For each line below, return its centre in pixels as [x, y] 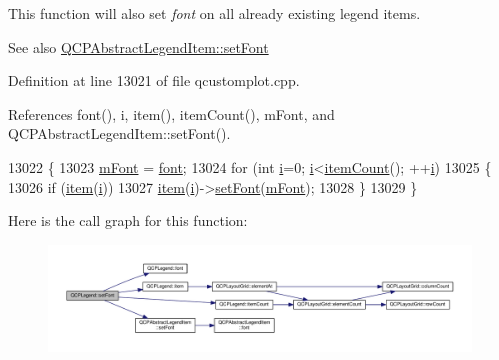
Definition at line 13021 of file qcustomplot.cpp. [154, 80]
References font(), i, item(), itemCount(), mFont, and [171, 113]
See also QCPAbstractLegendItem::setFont [138, 46]
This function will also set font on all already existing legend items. [214, 13]
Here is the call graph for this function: [128, 220]
